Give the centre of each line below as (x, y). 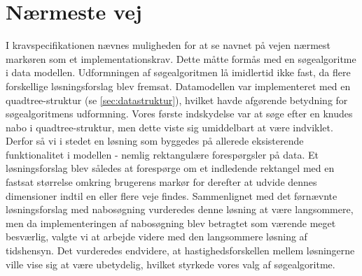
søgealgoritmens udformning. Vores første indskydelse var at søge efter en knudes (179, 114)
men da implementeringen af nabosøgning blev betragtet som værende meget (171, 223)
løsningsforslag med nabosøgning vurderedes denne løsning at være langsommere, (180, 209)
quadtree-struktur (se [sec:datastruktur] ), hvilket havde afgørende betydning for (177, 100)
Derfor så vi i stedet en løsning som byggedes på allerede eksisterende (155, 141)
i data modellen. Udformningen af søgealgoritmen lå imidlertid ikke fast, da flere (178, 72)
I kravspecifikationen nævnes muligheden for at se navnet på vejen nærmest (168, 45)
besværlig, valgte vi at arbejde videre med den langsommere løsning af (156, 237)
